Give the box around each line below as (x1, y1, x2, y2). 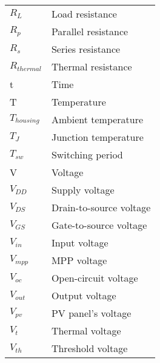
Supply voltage (51, 183, 115, 197)
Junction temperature (51, 130, 144, 144)
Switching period (51, 148, 123, 161)
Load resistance (51, 7, 117, 21)
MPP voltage (51, 253, 107, 267)
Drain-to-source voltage (51, 200, 151, 214)
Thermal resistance (51, 59, 132, 73)
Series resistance (51, 42, 121, 56)
